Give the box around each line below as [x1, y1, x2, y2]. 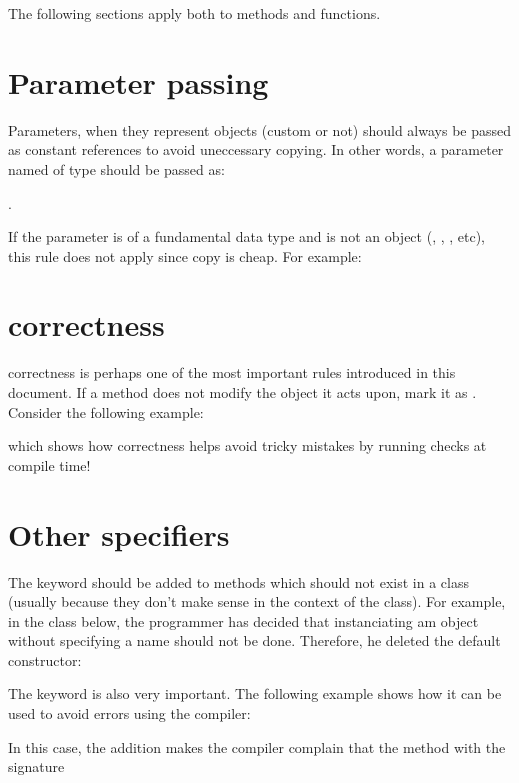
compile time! [8, 454, 91, 475]
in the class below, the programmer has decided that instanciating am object [8, 610, 479, 631]
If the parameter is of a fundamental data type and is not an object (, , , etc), [8, 226, 486, 247]
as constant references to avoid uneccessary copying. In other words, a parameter [8, 139, 504, 160]
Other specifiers [8, 513, 230, 554]
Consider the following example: [8, 401, 204, 422]
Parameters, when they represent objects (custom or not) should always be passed [8, 119, 512, 140]
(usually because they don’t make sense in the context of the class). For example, [8, 591, 506, 612]
